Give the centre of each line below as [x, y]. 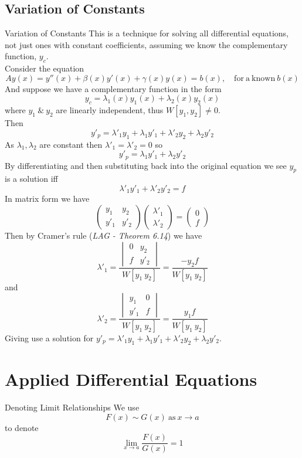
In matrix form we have [47, 199]
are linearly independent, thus [110, 110]
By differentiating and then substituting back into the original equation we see [146, 165]
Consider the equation [45, 68]
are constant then [71, 144]
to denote [22, 427]
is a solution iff [31, 179]
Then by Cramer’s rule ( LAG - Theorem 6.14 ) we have [104, 235]
